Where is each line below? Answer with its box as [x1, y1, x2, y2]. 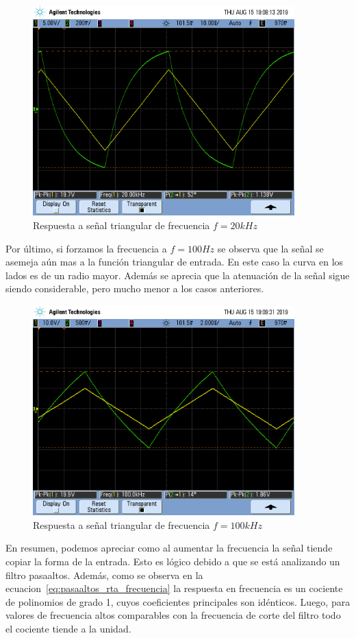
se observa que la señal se [217, 241, 324, 255]
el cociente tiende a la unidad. [5, 621, 131, 635]
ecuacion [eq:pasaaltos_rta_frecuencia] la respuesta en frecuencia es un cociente [5, 581, 343, 595]
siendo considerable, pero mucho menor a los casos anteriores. [5, 281, 264, 296]
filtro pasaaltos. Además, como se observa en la [5, 567, 203, 582]
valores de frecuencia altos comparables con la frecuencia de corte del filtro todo [5, 608, 341, 622]
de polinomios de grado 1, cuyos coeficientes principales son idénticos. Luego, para [5, 594, 351, 609]
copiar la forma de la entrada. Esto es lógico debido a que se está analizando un [5, 554, 340, 568]
